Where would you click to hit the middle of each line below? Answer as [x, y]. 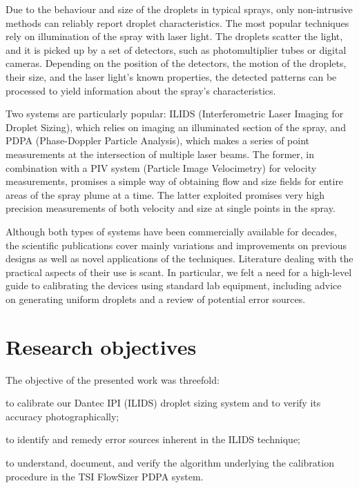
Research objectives [101, 346]
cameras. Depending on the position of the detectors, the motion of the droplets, [176, 63]
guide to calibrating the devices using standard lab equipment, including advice [174, 285]
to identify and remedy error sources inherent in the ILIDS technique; [153, 439]
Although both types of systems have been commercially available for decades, [171, 231]
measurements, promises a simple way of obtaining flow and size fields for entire [175, 181]
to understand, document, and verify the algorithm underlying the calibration [170, 462]
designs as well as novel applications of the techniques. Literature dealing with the [179, 258]
